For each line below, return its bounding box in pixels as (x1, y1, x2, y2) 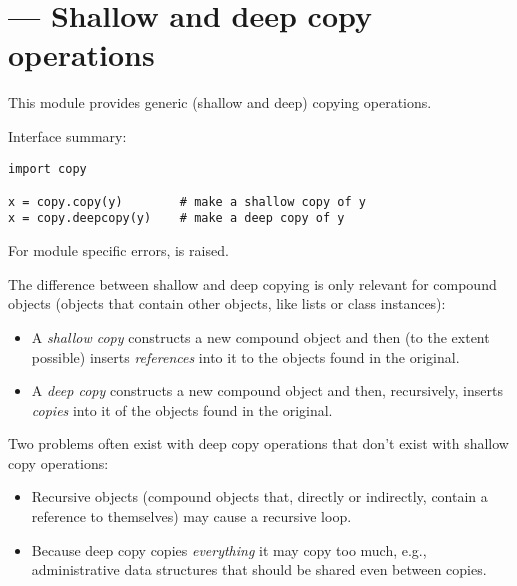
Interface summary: (8, 125, 127, 146)
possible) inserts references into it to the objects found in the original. (31, 346, 460, 367)
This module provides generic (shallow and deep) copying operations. (8, 92, 432, 113)
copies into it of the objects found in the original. (31, 399, 333, 420)
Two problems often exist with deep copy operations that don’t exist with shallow (8, 433, 509, 454)
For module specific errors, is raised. (8, 240, 229, 261)
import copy (8, 161, 87, 176)
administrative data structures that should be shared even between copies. (31, 559, 487, 580)
